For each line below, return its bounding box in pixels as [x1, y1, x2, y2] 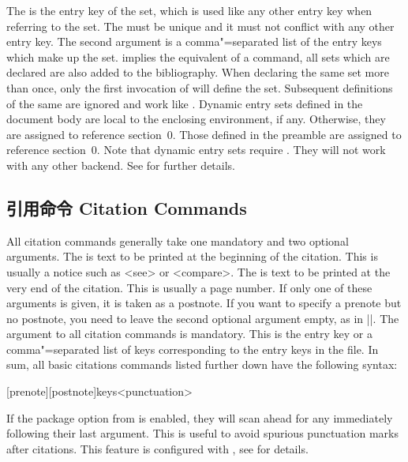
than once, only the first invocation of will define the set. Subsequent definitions [6, 79, 393, 96]
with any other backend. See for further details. [6, 156, 235, 173]
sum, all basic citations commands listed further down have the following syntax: [6, 356, 398, 373]
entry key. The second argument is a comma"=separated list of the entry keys [6, 33, 382, 50]
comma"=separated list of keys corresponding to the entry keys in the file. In [6, 340, 379, 357]
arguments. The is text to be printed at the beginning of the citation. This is [6, 248, 378, 265]
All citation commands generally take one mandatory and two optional [6, 232, 349, 249]
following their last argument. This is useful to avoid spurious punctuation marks [6, 425, 399, 441]
